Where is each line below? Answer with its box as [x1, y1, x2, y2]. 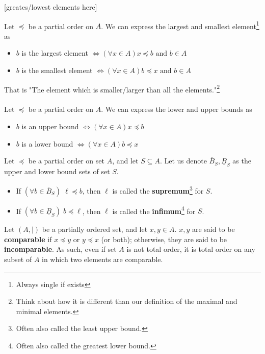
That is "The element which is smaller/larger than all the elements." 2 [4, 82, 220, 95]
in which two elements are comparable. [42, 253, 163, 264]
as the [232, 155, 251, 166]
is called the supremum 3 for [112, 183, 204, 196]
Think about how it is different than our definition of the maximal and [16, 296, 237, 306]
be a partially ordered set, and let [42, 224, 148, 234]
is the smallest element [21, 65, 93, 76]
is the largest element [21, 48, 88, 58]
